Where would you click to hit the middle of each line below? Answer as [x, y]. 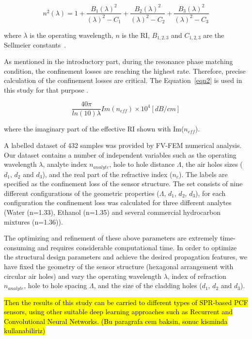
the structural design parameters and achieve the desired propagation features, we [126, 257]
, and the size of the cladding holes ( [148, 285]
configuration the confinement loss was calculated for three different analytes [118, 202]
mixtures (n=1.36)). [33, 221]
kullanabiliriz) [25, 331]
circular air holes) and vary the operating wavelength [83, 276]
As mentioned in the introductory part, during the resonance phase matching [118, 61]
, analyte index [65, 164]
